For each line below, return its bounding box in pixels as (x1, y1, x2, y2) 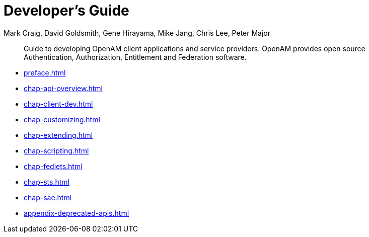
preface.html (24, 68, 66, 77)
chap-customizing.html (24, 115, 100, 124)
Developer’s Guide (4, 2, 129, 19)
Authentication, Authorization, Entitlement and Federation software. (24, 52, 247, 61)
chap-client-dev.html (24, 99, 93, 108)
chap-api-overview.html (24, 84, 103, 93)
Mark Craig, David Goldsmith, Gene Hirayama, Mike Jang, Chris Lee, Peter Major (4, 28, 271, 37)
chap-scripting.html (24, 146, 89, 155)
